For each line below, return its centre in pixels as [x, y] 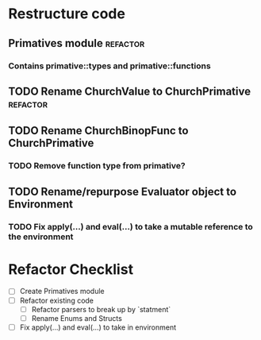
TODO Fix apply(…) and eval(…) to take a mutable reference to [131, 226]
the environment [41, 237]
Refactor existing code [56, 300]
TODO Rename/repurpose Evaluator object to [122, 191]
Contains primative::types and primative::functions [110, 66]
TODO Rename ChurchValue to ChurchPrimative [130, 91]
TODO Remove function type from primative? [97, 166]
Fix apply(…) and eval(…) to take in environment [98, 327]
